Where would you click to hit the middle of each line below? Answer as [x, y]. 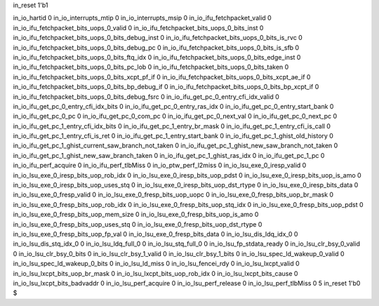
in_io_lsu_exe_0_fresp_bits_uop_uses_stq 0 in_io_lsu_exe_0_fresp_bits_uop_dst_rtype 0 [138, 224]
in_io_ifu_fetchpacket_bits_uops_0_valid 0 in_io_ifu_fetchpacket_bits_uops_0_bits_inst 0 [138, 27]
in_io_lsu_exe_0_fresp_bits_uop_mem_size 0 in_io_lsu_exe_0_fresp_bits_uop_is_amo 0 [136, 215]
